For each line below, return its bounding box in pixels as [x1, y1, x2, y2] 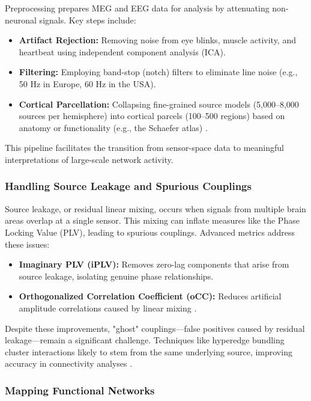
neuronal [5, 13, 37, 26]
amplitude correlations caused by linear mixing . [19, 301, 197, 314]
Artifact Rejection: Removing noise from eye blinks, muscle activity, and [19, 34, 296, 46]
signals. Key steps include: [39, 13, 136, 26]
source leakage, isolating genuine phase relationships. [19, 269, 214, 282]
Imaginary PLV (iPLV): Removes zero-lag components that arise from [19, 258, 289, 271]
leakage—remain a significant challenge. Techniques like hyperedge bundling [5, 334, 285, 346]
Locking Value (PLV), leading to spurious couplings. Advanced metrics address [5, 225, 295, 238]
